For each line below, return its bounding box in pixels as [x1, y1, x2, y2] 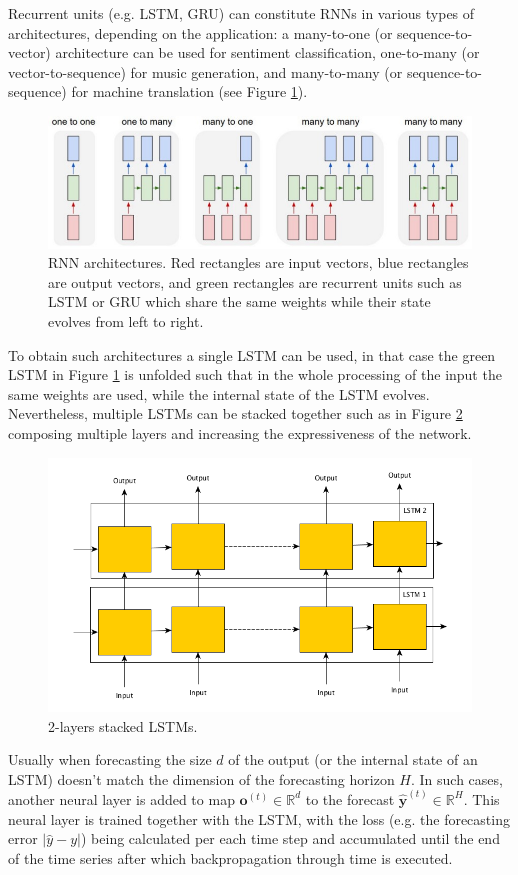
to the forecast [305, 788, 395, 809]
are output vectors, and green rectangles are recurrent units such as [48, 271, 462, 292]
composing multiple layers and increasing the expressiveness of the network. [8, 422, 472, 443]
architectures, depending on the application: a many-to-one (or [8, 22, 393, 43]
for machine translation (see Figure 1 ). [71, 81, 308, 102]
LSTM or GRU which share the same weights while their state [48, 291, 431, 312]
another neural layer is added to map [8, 788, 235, 809]
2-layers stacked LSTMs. [48, 715, 198, 736]
